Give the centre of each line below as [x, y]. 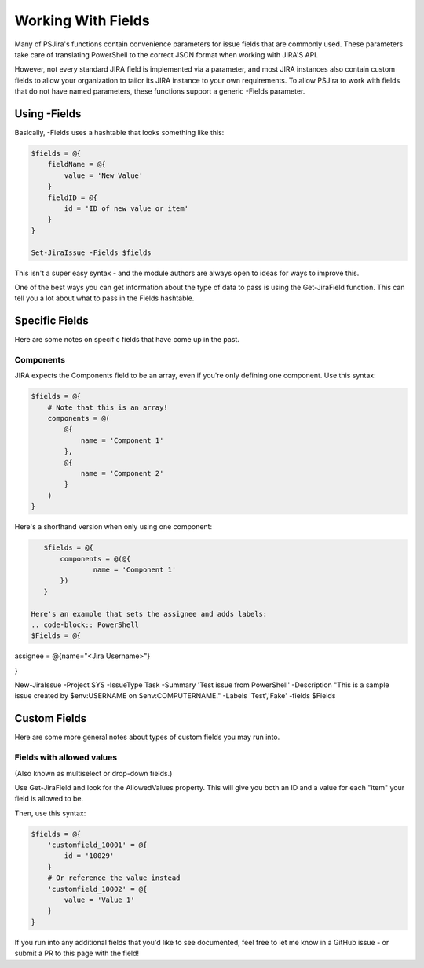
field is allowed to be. [49, 799]
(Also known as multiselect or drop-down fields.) [93, 773]
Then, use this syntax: [50, 813]
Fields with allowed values [66, 757]
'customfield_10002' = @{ [97, 889]
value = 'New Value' [104, 175]
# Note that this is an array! [108, 407]
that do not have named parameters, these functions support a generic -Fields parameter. [160, 91]
